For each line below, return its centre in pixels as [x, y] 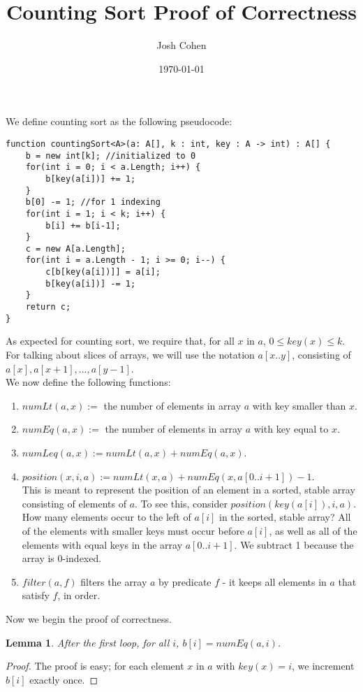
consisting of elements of [74, 503]
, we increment [323, 666]
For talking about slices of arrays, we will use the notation [130, 354]
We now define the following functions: [88, 382]
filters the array [114, 581]
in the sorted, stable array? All [285, 517]
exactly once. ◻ [64, 679]
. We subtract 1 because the [294, 544]
